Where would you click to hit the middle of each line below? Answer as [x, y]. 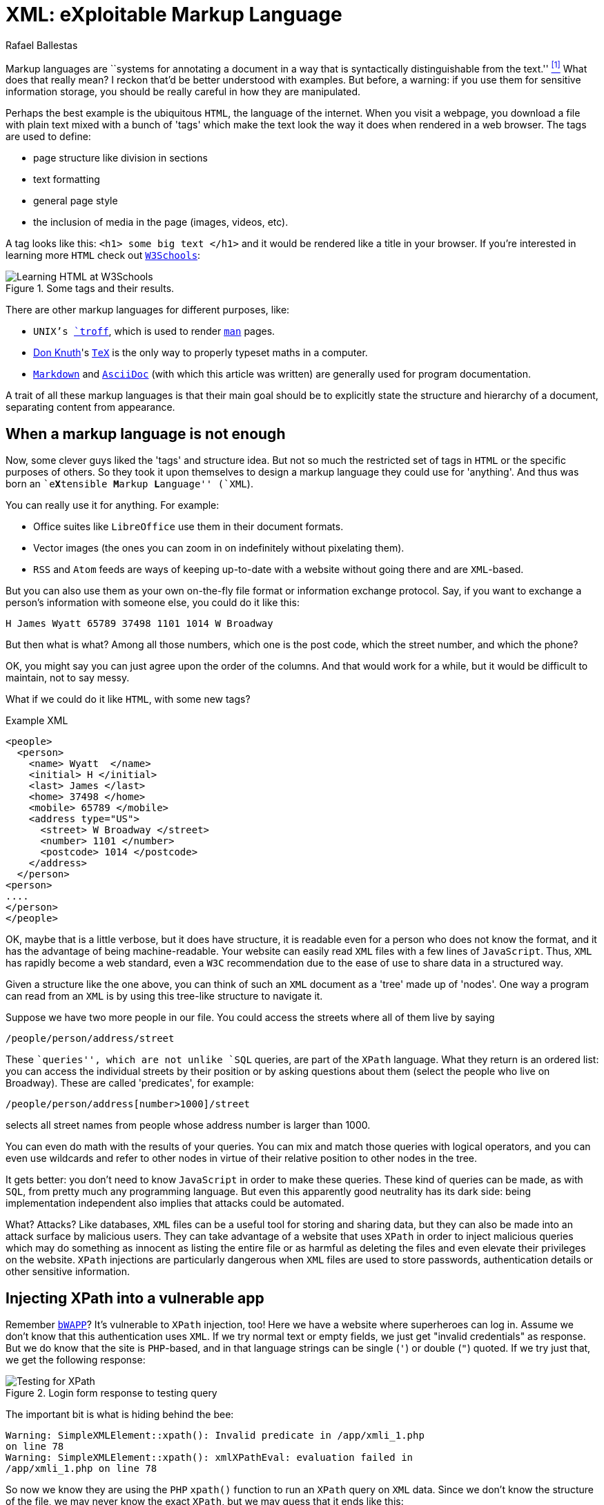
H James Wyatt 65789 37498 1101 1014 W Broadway [139, 624]
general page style [76, 201]
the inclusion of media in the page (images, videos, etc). [161, 222]
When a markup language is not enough [146, 434]
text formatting [67, 179]
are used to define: [48, 137]
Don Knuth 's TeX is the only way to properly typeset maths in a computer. [201, 353]
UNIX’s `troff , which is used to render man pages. [154, 331]
